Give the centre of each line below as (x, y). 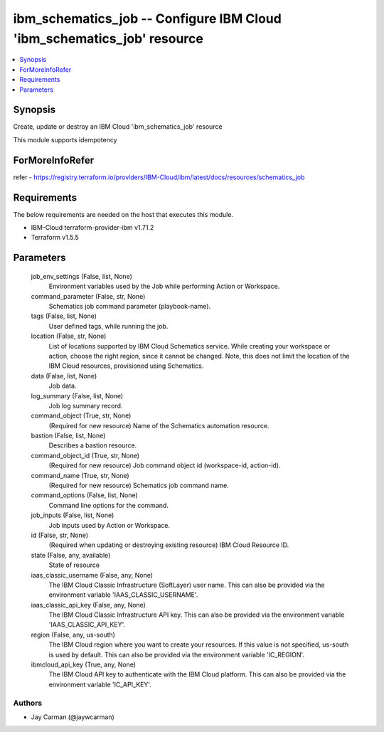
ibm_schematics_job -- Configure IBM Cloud (148, 18)
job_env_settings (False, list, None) (82, 276)
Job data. (63, 386)
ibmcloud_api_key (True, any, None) (84, 664)
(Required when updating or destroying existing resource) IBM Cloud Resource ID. (169, 545)
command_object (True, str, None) (81, 415)
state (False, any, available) (71, 555)
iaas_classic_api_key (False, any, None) (88, 605)
